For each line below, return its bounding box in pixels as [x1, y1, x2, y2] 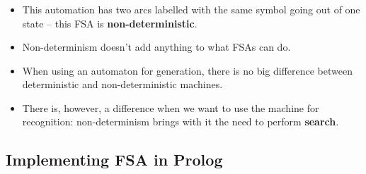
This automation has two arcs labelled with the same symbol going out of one [22, 1, 360, 16]
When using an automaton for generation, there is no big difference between [22, 63, 353, 77]
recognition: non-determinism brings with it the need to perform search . [22, 114, 339, 129]
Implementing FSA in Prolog [6, 149, 223, 170]
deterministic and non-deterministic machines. [22, 77, 223, 92]
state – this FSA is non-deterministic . [22, 15, 198, 30]
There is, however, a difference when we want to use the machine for [22, 100, 319, 115]
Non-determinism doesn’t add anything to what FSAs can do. [22, 39, 291, 54]
